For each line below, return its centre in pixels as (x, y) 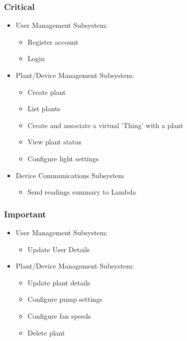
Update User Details (59, 249)
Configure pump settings (65, 299)
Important (25, 214)
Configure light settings (63, 158)
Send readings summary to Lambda (82, 192)
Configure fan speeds (59, 315)
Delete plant (46, 332)
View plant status (54, 142)
